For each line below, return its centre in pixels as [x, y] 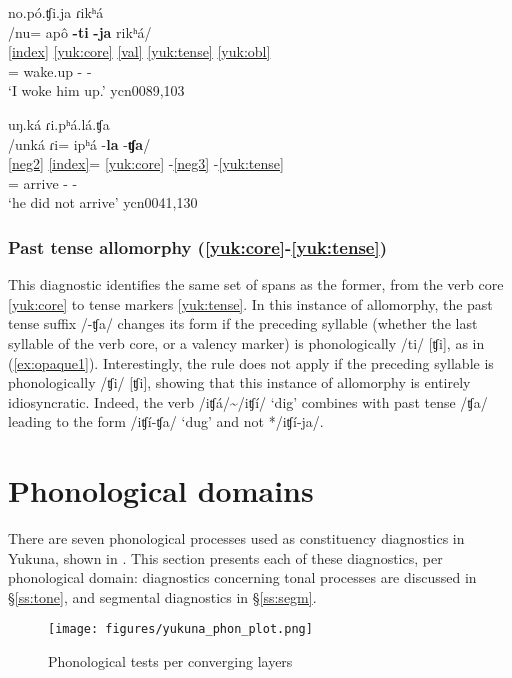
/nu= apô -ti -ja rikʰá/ [80, 31]
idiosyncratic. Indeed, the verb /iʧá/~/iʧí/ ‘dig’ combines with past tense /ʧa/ [248, 401]
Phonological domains [161, 490]
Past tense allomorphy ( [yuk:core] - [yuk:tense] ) [198, 246]
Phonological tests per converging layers [170, 661]
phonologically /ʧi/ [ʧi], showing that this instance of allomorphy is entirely [239, 382]
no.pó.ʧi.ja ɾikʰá [56, 12]
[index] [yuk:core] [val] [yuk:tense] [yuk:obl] [139, 51]
